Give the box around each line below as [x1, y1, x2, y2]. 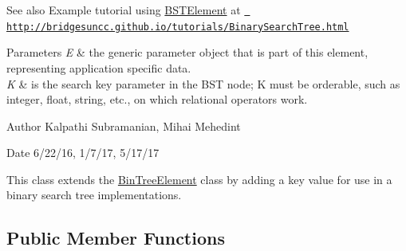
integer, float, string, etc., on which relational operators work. [6, 91, 308, 108]
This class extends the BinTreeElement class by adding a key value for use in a [6, 171, 392, 187]
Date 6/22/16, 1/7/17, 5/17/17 [6, 144, 160, 161]
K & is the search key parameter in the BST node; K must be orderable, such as [6, 75, 400, 92]
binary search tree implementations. [6, 186, 182, 203]
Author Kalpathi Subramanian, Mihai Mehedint [6, 117, 241, 134]
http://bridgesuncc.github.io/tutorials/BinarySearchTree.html [6, 21, 349, 33]
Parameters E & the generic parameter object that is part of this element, [6, 44, 369, 61]
